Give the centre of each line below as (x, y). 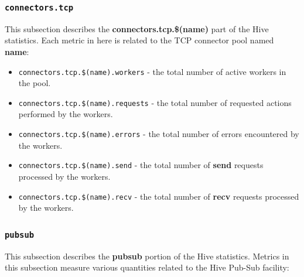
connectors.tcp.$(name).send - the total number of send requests (141, 165)
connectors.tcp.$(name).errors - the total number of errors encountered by (159, 134)
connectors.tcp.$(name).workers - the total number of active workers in (152, 71)
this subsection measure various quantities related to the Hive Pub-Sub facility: (147, 267)
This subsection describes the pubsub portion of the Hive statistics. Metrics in (147, 256)
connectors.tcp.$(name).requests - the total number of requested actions (155, 102)
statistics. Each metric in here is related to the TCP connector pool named (139, 40)
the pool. (35, 83)
